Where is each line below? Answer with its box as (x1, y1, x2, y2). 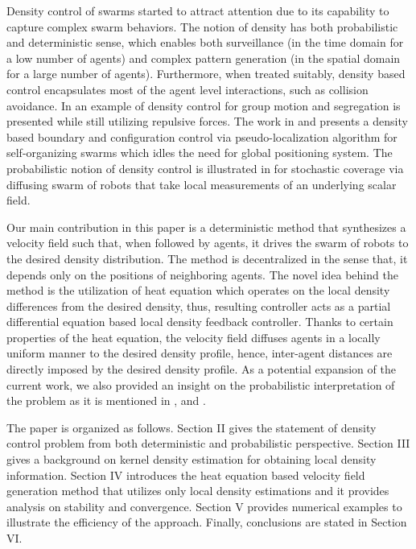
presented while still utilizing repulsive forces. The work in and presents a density (6, 113, 408, 130)
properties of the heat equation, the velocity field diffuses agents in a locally (6, 328, 381, 345)
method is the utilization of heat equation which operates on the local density (6, 282, 390, 299)
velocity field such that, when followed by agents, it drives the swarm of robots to (6, 234, 409, 251)
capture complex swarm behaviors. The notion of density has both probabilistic (6, 18, 398, 35)
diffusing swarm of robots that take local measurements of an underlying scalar (6, 175, 397, 192)
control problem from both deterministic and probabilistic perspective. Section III (6, 435, 410, 452)
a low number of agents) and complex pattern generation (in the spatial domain (6, 49, 401, 66)
